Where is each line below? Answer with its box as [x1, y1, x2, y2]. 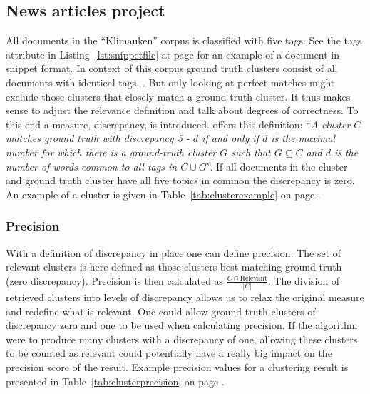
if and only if [202, 131, 259, 146]
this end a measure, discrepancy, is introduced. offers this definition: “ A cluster [6, 116, 351, 131]
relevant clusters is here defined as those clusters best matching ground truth [6, 259, 342, 274]
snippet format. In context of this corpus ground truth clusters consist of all [6, 61, 338, 76]
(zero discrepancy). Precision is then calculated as [6, 273, 224, 288]
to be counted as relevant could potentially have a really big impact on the [6, 345, 332, 360]
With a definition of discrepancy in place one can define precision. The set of [6, 245, 341, 260]
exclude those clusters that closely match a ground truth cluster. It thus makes [6, 89, 351, 103]
